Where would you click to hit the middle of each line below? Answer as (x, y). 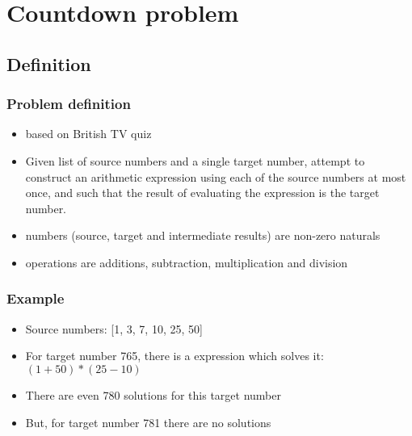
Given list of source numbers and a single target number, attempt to (195, 160)
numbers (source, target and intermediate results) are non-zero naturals (203, 235)
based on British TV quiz (88, 134)
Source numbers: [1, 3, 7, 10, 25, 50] (114, 328)
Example (36, 298)
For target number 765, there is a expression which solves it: (174, 356)
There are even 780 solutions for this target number (153, 394)
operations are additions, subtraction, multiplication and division (187, 262)
